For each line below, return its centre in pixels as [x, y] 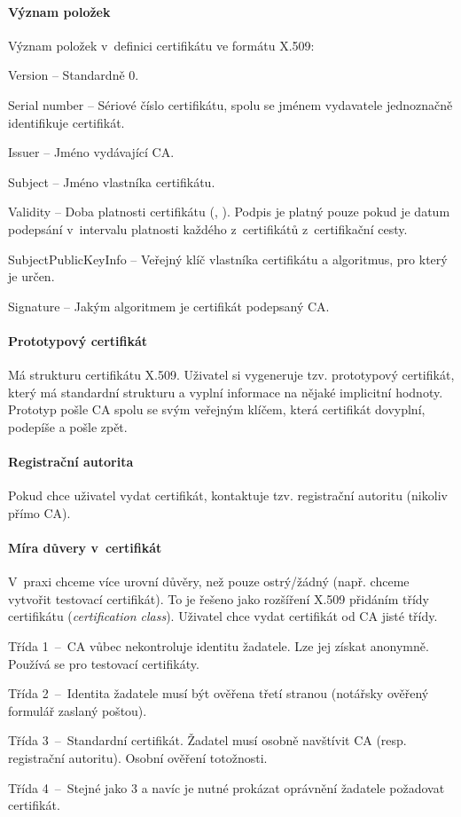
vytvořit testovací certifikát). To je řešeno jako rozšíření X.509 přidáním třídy [219, 598]
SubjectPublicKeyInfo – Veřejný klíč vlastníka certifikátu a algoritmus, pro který [228, 259]
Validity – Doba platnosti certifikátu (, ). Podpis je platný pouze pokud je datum [229, 212]
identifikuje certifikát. [66, 122]
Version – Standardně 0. [74, 75]
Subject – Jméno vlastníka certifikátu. [112, 181]
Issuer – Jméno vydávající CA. [91, 152]
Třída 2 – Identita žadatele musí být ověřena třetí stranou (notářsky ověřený [219, 693]
